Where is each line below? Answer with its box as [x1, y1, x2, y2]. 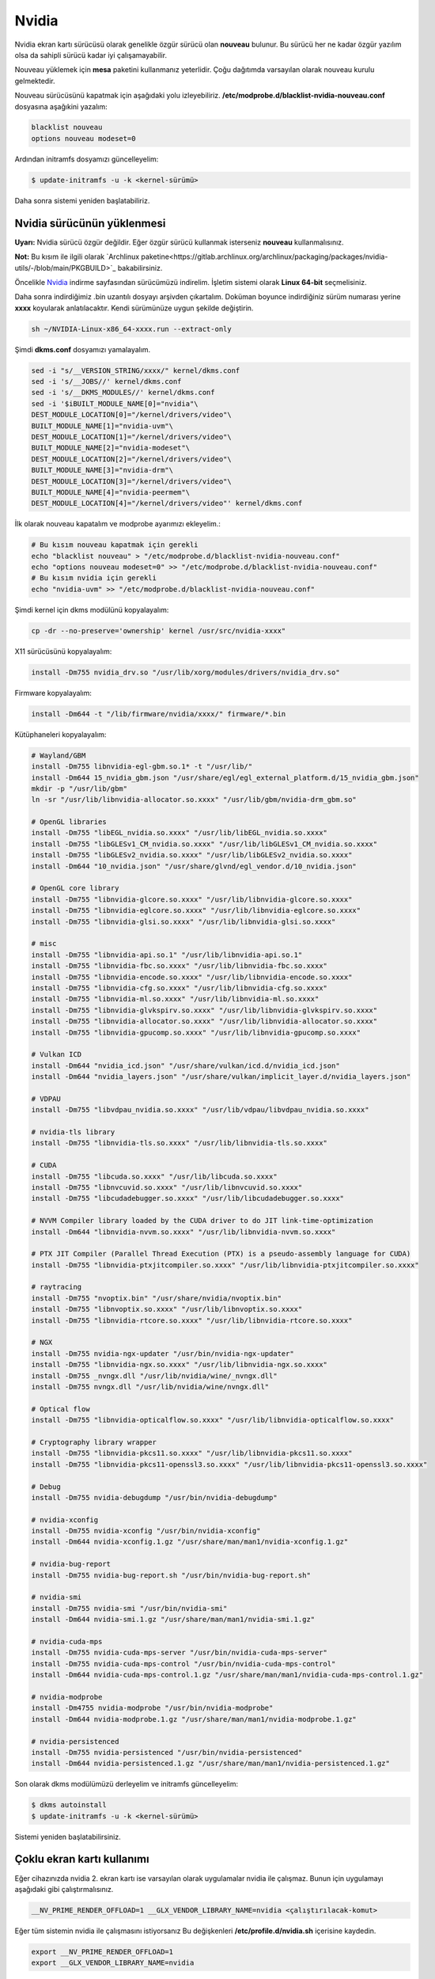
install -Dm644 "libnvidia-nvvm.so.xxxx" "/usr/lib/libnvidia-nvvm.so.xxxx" [31, 1227, 336, 1236]
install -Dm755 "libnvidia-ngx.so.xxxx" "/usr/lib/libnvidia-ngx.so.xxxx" [31, 1360, 328, 1369]
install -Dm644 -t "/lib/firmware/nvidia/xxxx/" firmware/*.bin [31, 709, 286, 718]
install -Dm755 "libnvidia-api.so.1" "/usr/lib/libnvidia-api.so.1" [31, 950, 303, 959]
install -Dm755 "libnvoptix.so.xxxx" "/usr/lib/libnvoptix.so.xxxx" [31, 1305, 303, 1314]
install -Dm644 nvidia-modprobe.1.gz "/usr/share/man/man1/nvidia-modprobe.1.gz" [31, 1715, 357, 1723]
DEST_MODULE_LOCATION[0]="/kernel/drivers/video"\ [31, 410, 233, 420]
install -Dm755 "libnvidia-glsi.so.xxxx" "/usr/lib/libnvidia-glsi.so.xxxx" [31, 917, 336, 926]
